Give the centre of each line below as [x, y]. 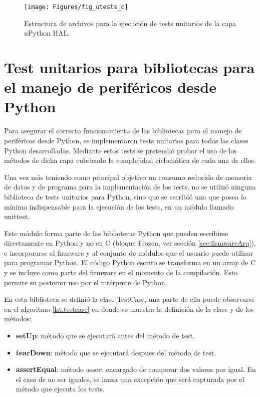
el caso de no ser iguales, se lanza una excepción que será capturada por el [130, 379]
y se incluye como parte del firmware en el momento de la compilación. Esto [121, 272]
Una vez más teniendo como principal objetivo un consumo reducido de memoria [128, 177]
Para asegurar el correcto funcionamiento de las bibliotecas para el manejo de [123, 131]
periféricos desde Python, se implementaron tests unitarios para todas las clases [126, 140]
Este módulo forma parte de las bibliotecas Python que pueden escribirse [116, 233]
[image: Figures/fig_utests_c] [76, 7]
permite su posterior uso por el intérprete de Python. [86, 282]
